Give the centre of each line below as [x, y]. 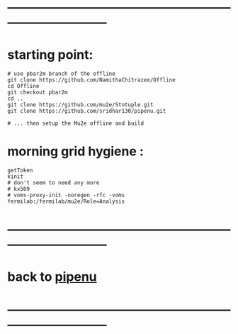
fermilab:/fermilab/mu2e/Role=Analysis [66, 201]
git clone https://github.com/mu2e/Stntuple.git [80, 105]
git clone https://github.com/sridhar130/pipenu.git [87, 111]
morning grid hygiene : [75, 151]
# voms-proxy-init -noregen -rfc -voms [66, 195]
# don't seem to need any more [53, 183]
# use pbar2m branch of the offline [61, 74]
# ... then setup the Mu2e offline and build [75, 123]
